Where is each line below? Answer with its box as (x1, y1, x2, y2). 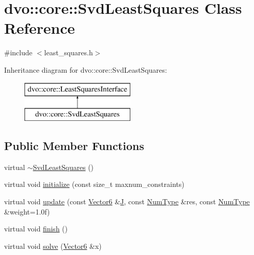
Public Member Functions (4, 138, 144, 154)
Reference (4, 17, 75, 38)
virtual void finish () (4, 223, 68, 234)
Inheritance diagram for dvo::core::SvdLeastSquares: (4, 64, 167, 75)
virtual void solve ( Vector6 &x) (4, 240, 102, 251)
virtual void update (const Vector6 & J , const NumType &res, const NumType (4, 196, 250, 207)
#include (4, 47, 33, 58)
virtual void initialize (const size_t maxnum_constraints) (4, 179, 184, 189)
